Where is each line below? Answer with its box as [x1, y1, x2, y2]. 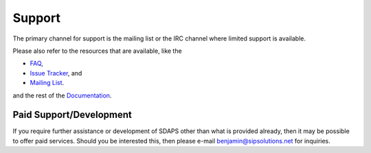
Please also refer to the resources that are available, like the [12, 47, 182, 55]
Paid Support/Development [12, 109, 132, 121]
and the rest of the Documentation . [12, 91, 112, 99]
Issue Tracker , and [30, 69, 82, 77]
